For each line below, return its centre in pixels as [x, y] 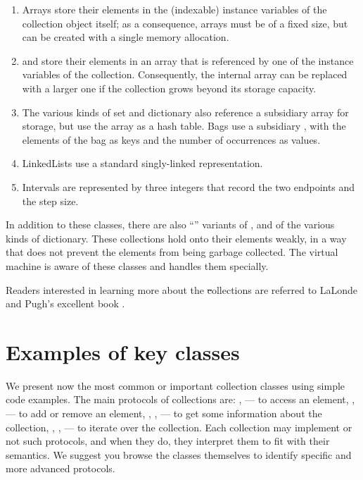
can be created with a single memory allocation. [126, 37]
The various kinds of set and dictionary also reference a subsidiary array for [185, 112]
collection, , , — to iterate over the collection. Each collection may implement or [179, 427]
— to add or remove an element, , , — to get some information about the [164, 413]
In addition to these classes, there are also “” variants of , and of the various [170, 224]
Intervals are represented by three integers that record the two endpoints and [189, 186]
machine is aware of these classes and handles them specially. [137, 265]
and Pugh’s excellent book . [65, 303]
